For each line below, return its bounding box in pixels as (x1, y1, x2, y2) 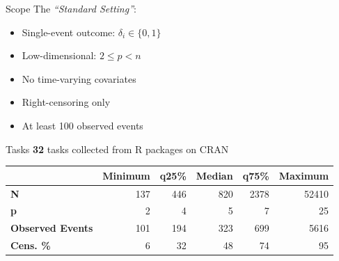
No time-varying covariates (22, 71, 136, 86)
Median (196, 168, 233, 182)
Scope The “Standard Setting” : (6, 1, 136, 15)
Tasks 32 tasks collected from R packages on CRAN (6, 141, 229, 156)
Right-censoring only (22, 95, 111, 109)
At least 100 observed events (22, 118, 143, 132)
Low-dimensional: (22, 48, 97, 63)
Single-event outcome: (22, 24, 116, 39)
